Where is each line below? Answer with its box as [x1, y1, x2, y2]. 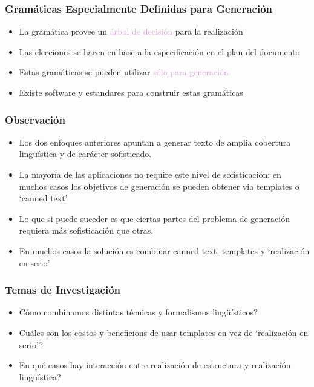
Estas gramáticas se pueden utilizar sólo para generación [19, 66, 229, 78]
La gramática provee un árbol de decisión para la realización [19, 25, 243, 38]
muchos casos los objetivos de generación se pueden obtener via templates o [19, 180, 299, 192]
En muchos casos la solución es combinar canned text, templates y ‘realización [19, 244, 310, 257]
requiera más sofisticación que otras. [19, 224, 154, 237]
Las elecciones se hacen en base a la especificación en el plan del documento [19, 45, 300, 58]
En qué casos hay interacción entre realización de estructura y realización [19, 358, 291, 371]
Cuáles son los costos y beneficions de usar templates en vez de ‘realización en [19, 326, 309, 338]
